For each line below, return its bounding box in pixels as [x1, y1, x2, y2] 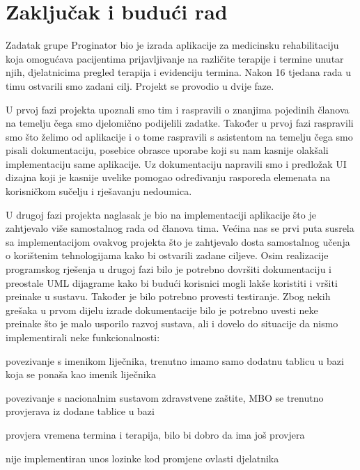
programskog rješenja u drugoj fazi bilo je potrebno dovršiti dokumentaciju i [6, 262, 331, 276]
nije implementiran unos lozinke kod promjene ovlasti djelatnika [6, 451, 279, 465]
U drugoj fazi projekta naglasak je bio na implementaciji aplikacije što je [6, 207, 316, 221]
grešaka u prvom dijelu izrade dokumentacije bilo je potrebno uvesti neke [6, 302, 318, 317]
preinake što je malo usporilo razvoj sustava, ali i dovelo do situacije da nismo [6, 316, 338, 331]
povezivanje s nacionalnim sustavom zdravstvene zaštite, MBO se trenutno [6, 390, 324, 405]
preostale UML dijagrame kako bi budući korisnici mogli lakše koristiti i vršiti [6, 275, 338, 290]
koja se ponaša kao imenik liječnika [6, 367, 156, 382]
